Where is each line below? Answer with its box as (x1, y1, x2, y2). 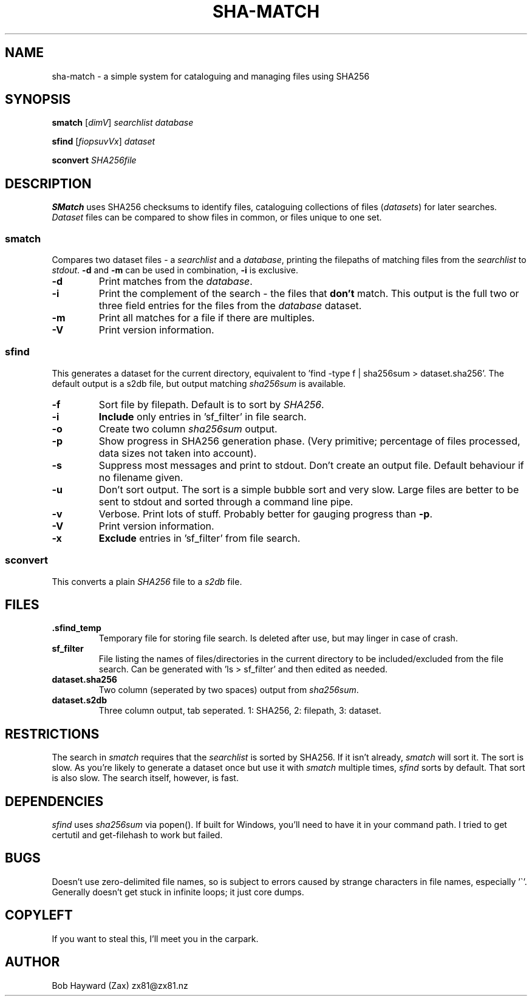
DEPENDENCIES (5, 793, 104, 809)
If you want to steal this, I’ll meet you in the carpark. (52, 933, 259, 944)
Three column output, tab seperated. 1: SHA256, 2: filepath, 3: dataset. (98, 705, 381, 716)
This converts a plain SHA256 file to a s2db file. (52, 576, 242, 587)
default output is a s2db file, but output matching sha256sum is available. (52, 378, 346, 389)
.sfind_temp (52, 623, 101, 634)
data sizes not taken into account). (98, 446, 257, 459)
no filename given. (98, 471, 183, 483)
